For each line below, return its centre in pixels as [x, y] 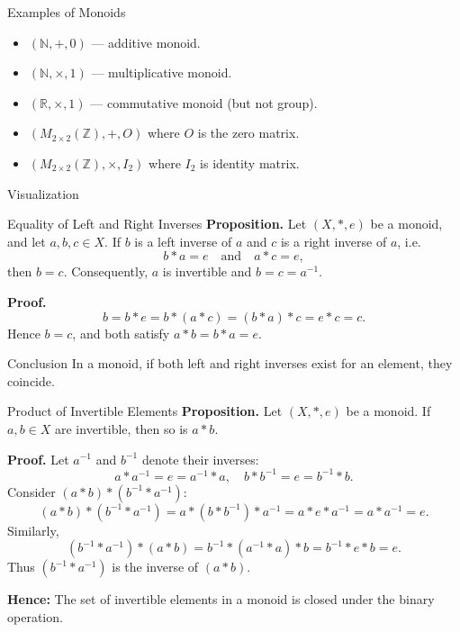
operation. [35, 616]
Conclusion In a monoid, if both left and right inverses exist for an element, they [230, 363]
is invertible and [207, 271]
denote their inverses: [200, 459]
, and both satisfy [121, 333]
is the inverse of [155, 567]
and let [27, 241]
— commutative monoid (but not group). [204, 102]
